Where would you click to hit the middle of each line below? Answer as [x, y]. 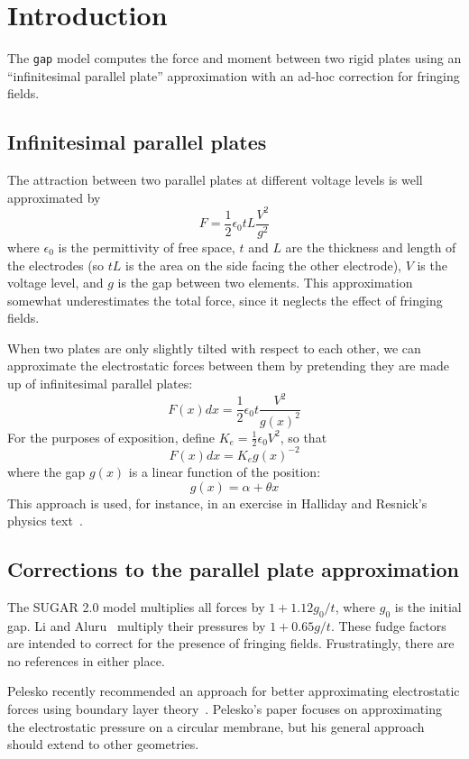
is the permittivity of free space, [147, 247]
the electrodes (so [56, 265]
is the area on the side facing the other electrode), [263, 265]
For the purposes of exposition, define [111, 437]
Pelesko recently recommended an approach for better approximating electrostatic [234, 691]
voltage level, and [55, 283]
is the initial [428, 606]
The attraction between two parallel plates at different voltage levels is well [215, 180]
